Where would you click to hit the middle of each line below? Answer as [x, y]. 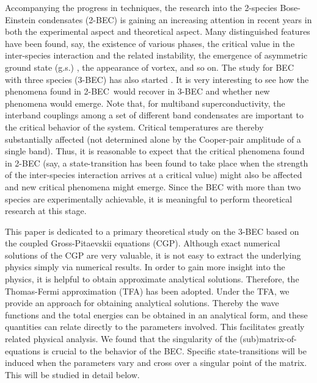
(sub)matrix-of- [268, 339]
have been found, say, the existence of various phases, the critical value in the [150, 43]
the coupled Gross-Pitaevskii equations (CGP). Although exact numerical [143, 243]
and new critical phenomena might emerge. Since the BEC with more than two [153, 186]
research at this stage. [46, 211]
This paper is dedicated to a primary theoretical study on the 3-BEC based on [152, 231]
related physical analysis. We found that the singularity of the [121, 339]
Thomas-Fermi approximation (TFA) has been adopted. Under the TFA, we [147, 291]
